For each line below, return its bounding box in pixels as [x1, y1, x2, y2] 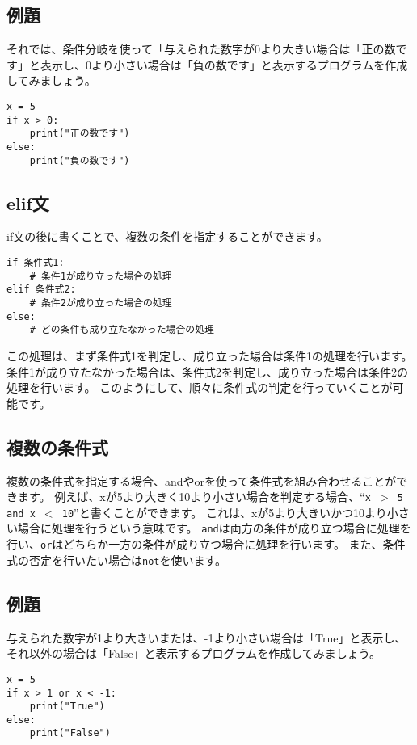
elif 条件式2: [6, 284, 76, 296]
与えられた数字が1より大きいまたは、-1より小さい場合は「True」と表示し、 [6, 629, 406, 646]
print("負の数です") [29, 154, 130, 166]
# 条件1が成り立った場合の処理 [29, 270, 172, 282]
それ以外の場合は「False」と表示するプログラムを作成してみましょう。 [6, 645, 381, 662]
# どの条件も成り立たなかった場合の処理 [29, 324, 214, 336]
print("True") [29, 701, 105, 713]
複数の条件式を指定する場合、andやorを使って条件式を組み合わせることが [6, 472, 397, 489]
